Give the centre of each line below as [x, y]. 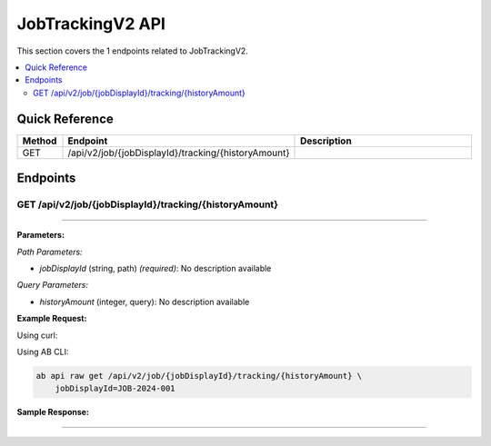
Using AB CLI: [43, 352]
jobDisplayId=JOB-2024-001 [115, 389]
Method [40, 141]
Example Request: [52, 319]
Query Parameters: [52, 285]
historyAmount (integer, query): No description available [145, 302]
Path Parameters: [50, 252]
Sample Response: [53, 412]
